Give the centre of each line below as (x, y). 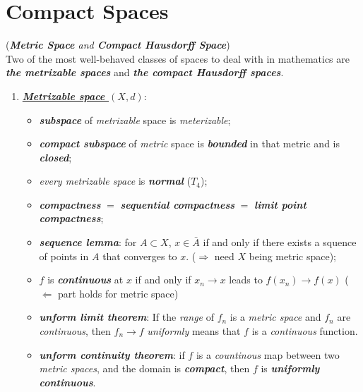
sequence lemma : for (88, 242)
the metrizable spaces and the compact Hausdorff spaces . (145, 72)
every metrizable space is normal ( (115, 181)
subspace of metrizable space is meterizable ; (135, 120)
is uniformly (290, 368)
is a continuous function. (305, 331)
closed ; (55, 157)
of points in (64, 256)
